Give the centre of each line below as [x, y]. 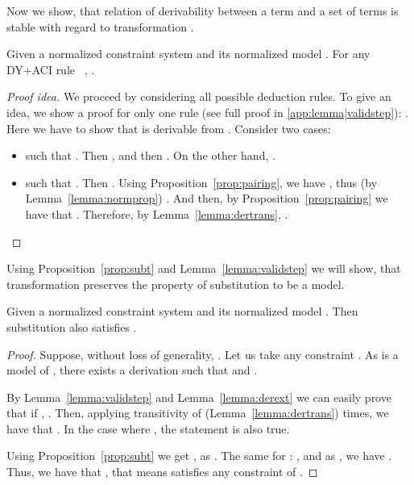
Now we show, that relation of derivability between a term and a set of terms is [203, 10]
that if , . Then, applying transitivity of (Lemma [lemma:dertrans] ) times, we [198, 413]
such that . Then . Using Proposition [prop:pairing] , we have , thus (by [201, 182]
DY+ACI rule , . [51, 69]
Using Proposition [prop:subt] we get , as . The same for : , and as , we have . [199, 456]
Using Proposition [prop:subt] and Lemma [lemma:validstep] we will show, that [204, 268]
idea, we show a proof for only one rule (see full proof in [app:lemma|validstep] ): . [207, 112]
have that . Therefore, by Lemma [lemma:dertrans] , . [157, 213]
